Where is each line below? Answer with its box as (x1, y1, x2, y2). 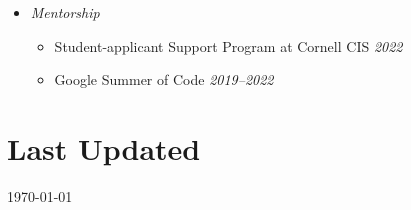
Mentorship (30, 2, 100, 22)
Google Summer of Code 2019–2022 (54, 69, 274, 90)
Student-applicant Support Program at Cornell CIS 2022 (54, 35, 403, 56)
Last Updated (7, 127, 201, 168)
